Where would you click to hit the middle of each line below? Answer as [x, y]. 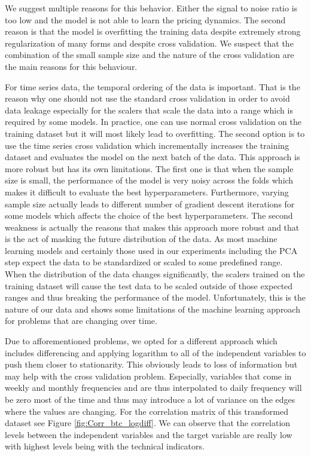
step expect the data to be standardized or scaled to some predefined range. [144, 262]
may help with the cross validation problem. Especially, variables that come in [148, 376]
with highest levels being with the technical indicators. [105, 446]
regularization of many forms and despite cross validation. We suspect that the [149, 43]
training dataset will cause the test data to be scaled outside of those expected [149, 285]
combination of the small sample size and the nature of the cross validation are [150, 55]
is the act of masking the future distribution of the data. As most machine [141, 239]
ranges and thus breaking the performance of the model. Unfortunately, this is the [155, 297]
